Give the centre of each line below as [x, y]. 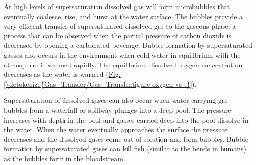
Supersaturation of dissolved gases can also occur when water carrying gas [116, 100]
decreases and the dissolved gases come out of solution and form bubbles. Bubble [126, 139]
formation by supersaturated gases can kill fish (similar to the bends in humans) [125, 148]
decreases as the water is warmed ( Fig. [62, 74]
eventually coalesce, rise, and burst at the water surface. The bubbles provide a [124, 16]
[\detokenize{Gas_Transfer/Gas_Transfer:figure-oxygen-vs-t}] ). [100, 83]
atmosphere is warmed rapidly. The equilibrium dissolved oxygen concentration [123, 64]
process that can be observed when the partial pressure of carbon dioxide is [118, 35]
